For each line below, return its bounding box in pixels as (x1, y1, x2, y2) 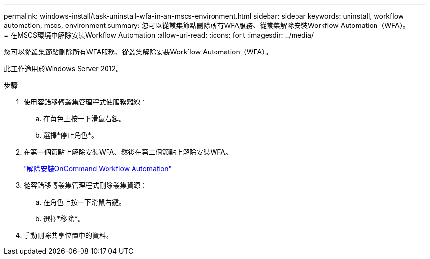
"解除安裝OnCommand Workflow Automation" (24, 164, 172, 173)
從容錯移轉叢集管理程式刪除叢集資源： (24, 181, 147, 189)
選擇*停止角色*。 (43, 131, 99, 139)
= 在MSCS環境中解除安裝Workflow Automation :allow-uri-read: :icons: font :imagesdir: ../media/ (4, 31, 314, 39)
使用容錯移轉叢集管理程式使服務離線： (24, 98, 147, 106)
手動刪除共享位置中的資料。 (24, 231, 113, 239)
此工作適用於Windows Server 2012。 (4, 64, 123, 73)
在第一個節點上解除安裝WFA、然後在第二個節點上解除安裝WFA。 (24, 148, 232, 156)
